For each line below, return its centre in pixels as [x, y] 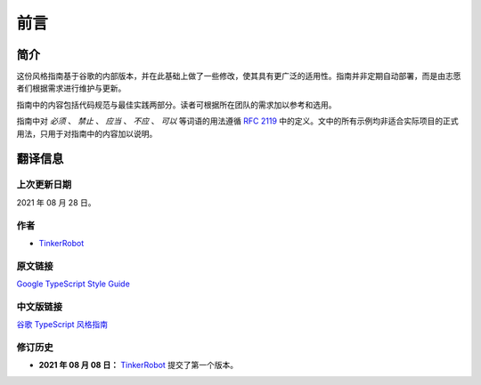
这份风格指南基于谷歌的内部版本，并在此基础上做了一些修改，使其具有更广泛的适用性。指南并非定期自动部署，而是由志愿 [239, 76]
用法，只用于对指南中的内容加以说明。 [87, 133]
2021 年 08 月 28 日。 [56, 202]
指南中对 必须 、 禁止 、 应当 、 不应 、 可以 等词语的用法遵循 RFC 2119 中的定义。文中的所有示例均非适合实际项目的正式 [237, 121]
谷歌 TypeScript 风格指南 [62, 325]
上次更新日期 [44, 185]
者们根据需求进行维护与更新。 [71, 88]
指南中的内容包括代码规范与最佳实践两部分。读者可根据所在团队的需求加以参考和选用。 [176, 104]
